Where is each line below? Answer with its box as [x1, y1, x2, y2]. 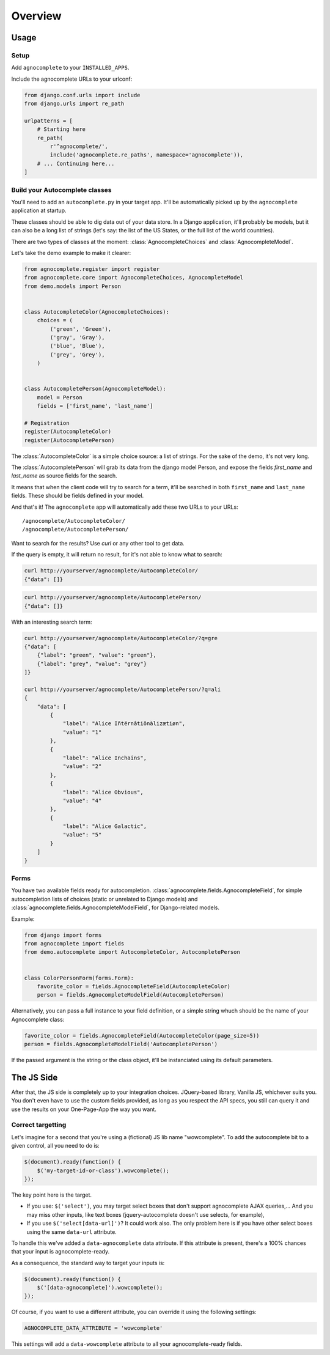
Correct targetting [11, 1121, 67, 1129]
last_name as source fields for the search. [11, 472, 117, 479]
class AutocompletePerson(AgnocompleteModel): [24, 385, 166, 393]
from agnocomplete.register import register [24, 265, 160, 272]
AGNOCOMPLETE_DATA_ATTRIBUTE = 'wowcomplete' [24, 1324, 163, 1332]
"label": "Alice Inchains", [62, 754, 147, 761]
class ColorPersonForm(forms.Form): [24, 974, 134, 981]
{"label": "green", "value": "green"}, [37, 652, 157, 659]
